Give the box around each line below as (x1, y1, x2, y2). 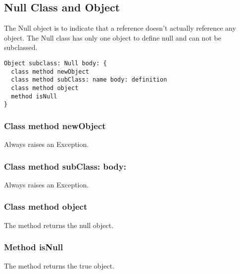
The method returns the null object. (4, 220, 114, 230)
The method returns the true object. (4, 260, 115, 271)
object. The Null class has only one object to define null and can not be (4, 32, 221, 43)
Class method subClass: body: (4, 160, 126, 172)
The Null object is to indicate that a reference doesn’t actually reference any (4, 23, 236, 33)
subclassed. (4, 42, 38, 52)
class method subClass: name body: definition (11, 76, 167, 84)
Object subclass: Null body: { (4, 59, 107, 67)
